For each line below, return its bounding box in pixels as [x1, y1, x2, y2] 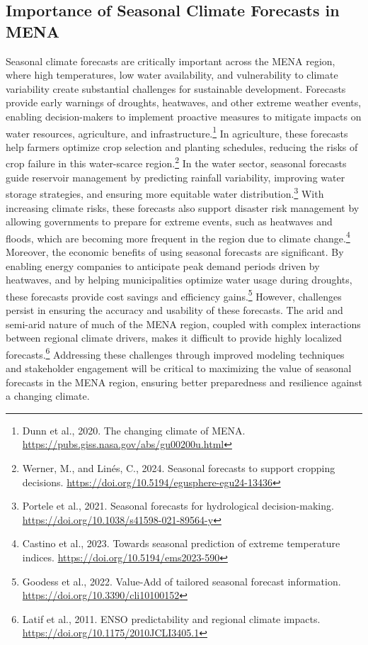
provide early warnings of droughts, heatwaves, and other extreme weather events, [6, 95, 362, 110]
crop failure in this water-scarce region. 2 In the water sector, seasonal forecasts [6, 154, 347, 171]
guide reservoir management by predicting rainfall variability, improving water [6, 169, 345, 184]
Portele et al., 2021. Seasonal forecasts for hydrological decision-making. [22, 498, 334, 513]
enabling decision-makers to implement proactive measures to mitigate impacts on [6, 108, 362, 123]
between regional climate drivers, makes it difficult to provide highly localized [6, 330, 343, 345]
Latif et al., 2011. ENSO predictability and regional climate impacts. [22, 611, 321, 626]
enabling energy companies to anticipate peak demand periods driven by [6, 258, 320, 273]
